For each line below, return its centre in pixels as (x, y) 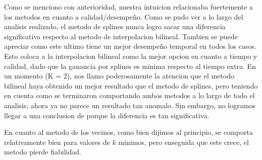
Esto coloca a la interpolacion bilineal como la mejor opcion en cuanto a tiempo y (131, 56)
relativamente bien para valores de (57, 142)
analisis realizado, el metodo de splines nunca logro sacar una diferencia (115, 26)
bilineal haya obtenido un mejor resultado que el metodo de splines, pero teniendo (131, 85)
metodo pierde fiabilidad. (43, 152)
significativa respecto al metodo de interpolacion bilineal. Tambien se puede (121, 36)
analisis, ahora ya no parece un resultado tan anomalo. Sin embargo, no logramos (130, 105)
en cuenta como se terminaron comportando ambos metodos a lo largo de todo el (129, 95)
